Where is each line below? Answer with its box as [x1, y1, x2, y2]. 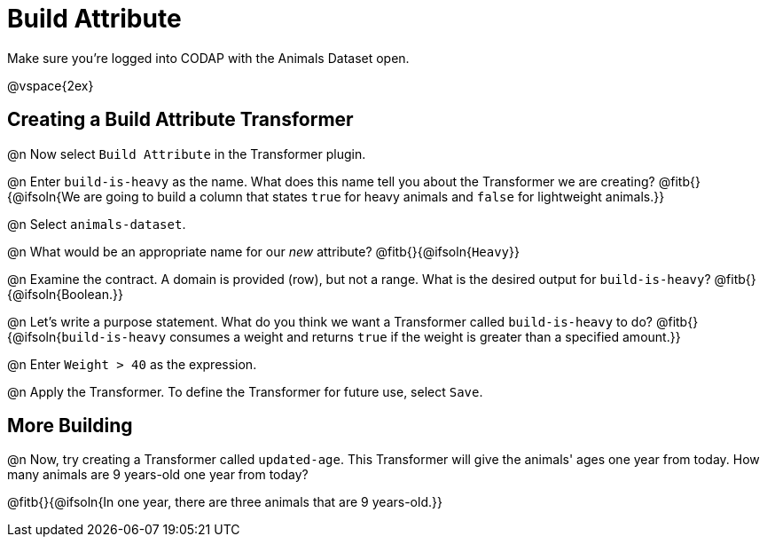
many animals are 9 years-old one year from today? [7, 467, 309, 483]
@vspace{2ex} [7, 77, 94, 93]
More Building [7, 414, 133, 438]
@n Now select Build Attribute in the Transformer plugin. [7, 146, 366, 162]
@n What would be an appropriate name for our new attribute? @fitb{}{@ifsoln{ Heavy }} [7, 243, 520, 259]
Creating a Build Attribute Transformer [7, 108, 354, 131]
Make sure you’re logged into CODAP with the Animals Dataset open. [7, 50, 410, 66]
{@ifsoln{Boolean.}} [7, 286, 123, 302]
